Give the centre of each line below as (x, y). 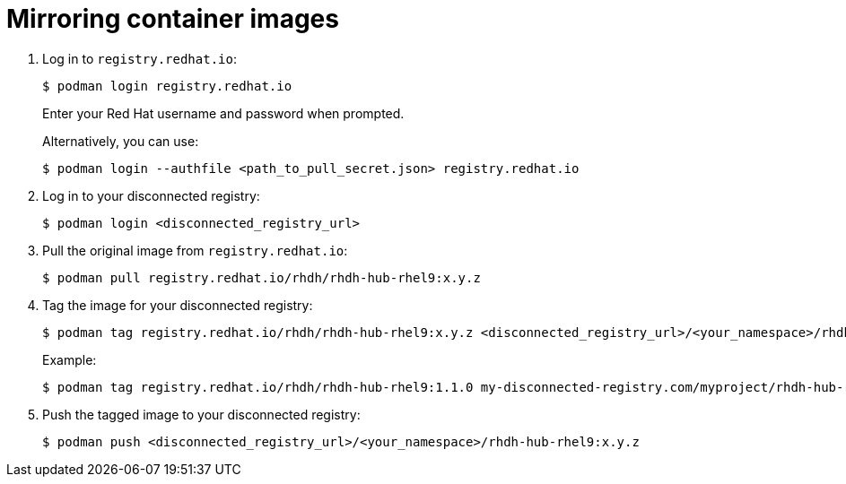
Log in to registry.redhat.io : (140, 58)
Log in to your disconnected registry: (151, 195)
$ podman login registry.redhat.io (167, 86)
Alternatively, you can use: (121, 141)
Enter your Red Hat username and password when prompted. (223, 113)
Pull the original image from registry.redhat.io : (195, 250)
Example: (70, 359)
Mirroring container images (173, 19)
